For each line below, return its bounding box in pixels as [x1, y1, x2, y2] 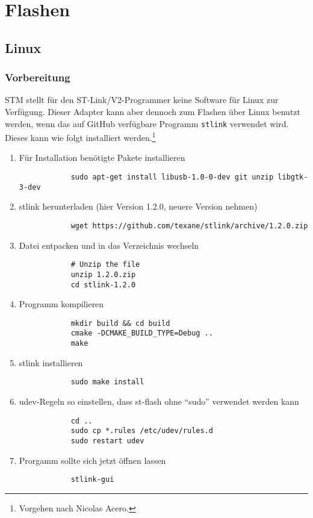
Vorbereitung [5, 70, 70, 85]
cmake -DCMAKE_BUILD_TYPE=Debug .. [70, 329, 213, 338]
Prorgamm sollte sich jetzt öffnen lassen [19, 454, 166, 466]
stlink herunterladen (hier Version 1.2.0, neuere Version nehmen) [19, 200, 258, 213]
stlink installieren [19, 356, 83, 369]
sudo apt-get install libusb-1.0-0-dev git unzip [70, 173, 274, 182]
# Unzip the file [70, 260, 140, 269]
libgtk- [277, 173, 308, 182]
